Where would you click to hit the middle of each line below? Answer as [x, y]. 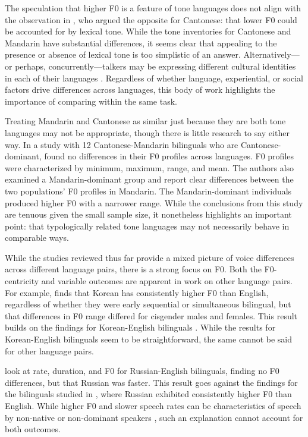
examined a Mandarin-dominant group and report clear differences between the [149, 179]
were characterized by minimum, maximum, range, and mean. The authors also [150, 167]
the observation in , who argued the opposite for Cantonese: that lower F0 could [151, 19]
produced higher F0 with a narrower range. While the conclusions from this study [154, 202]
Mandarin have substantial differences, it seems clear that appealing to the [141, 43]
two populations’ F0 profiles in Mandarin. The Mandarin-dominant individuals [148, 191]
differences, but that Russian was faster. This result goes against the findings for [151, 382]
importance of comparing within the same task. [91, 101]
